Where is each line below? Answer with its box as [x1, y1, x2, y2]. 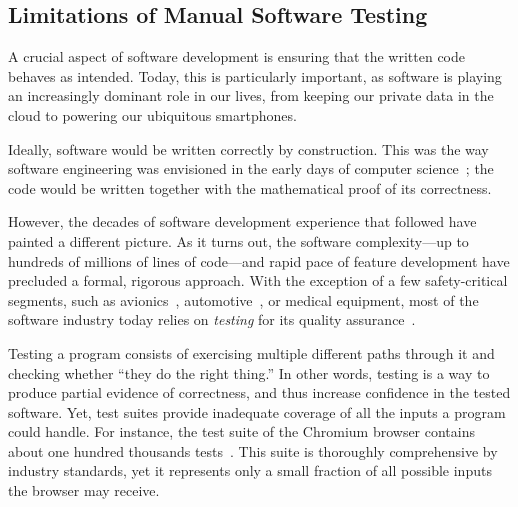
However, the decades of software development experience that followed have [8, 211, 477, 232]
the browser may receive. [8, 480, 160, 501]
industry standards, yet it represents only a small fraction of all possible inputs [8, 460, 492, 481]
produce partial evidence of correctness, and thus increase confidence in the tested [8, 382, 511, 403]
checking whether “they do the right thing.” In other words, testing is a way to [8, 362, 490, 383]
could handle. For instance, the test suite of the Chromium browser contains [8, 421, 476, 442]
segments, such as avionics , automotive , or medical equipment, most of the [8, 289, 479, 310]
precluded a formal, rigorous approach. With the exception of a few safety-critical [8, 270, 508, 291]
